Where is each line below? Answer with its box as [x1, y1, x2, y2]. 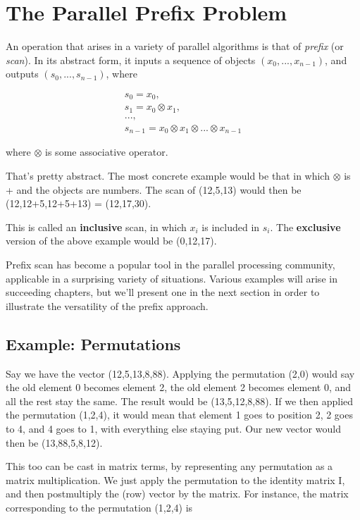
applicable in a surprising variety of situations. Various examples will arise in [6, 271, 337, 285]
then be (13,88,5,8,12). [6, 435, 103, 450]
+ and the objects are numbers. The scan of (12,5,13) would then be [6, 182, 302, 197]
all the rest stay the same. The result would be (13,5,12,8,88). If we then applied [6, 393, 354, 408]
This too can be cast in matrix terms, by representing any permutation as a [6, 459, 333, 473]
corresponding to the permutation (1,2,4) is [6, 500, 193, 514]
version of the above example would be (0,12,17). [6, 233, 217, 248]
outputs [6, 66, 39, 81]
